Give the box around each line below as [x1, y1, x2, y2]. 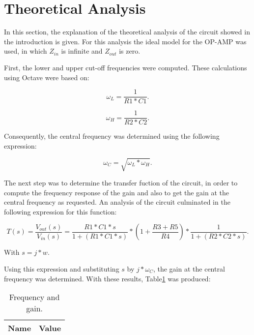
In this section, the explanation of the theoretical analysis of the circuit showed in [4, 27, 250, 37]
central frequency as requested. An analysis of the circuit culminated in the [4, 197, 230, 207]
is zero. [119, 46, 141, 56]
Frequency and [9, 291, 60, 303]
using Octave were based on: [4, 72, 89, 82]
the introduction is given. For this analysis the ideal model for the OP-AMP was [4, 36, 247, 46]
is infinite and [61, 46, 103, 56]
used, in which [4, 46, 47, 56]
